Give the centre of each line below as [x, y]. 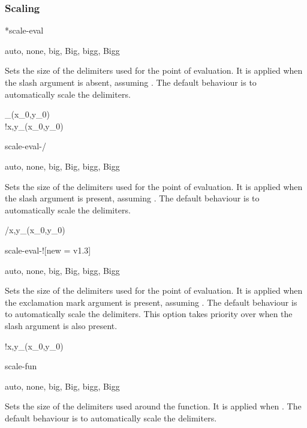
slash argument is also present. [61, 325]
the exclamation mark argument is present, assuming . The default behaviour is [151, 302]
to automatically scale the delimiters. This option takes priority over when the [149, 314]
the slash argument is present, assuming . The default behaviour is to [132, 198]
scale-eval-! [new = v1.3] [48, 250]
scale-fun [21, 366]
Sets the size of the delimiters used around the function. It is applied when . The [153, 406]
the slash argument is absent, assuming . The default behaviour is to [131, 82]
